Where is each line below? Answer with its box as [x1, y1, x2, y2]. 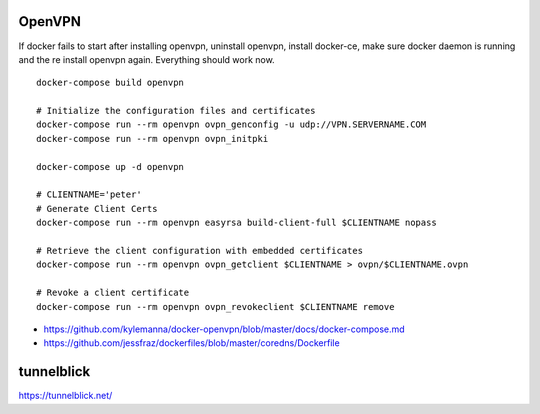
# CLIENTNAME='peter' [36, 189, 142, 200]
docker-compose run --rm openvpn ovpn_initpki [36, 133, 269, 144]
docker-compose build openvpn [36, 77, 185, 89]
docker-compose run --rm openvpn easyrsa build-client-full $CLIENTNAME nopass [36, 217, 437, 229]
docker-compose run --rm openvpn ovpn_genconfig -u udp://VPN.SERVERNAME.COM [36, 119, 427, 130]
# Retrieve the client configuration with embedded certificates [36, 245, 364, 256]
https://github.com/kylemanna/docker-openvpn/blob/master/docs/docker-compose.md [43, 323, 405, 335]
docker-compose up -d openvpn [36, 161, 185, 172]
